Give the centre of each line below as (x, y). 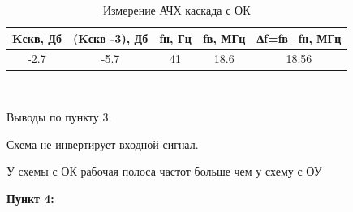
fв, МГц (224, 38)
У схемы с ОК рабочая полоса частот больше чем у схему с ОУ (164, 171)
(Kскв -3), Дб (110, 38)
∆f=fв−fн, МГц (299, 38)
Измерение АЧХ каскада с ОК (176, 10)
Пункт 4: (30, 198)
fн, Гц (175, 38)
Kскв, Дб (37, 38)
